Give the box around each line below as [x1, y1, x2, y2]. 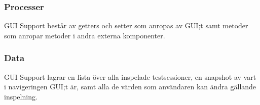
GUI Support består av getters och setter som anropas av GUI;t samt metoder [4, 20, 248, 31]
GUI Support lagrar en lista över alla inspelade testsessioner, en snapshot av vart [4, 71, 256, 82]
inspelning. [4, 91, 38, 101]
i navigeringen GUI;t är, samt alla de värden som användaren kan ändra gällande [4, 81, 256, 92]
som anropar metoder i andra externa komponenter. [4, 30, 165, 40]
